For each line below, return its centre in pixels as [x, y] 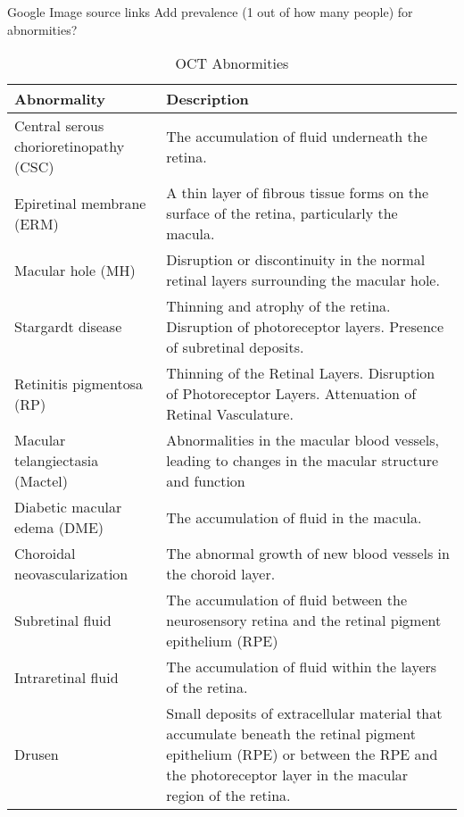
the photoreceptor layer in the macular [287, 775]
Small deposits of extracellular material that [304, 713]
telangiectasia [57, 461]
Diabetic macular [68, 507]
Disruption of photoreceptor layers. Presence [305, 327]
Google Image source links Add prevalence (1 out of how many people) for [210, 12]
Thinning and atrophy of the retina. [278, 306]
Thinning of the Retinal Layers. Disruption [301, 373]
